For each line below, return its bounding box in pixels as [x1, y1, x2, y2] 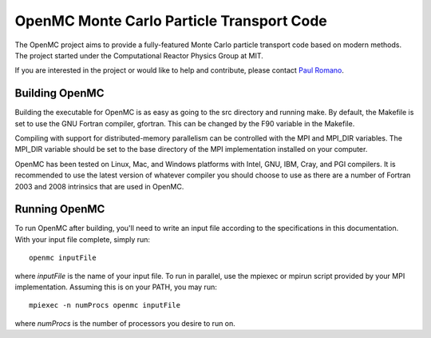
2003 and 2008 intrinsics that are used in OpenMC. [14, 181, 184, 191]
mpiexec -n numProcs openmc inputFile [29, 300, 181, 310]
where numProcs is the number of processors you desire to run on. [14, 318, 235, 328]
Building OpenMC [14, 86, 105, 100]
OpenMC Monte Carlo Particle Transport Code [14, 12, 327, 30]
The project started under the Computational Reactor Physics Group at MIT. [14, 50, 263, 60]
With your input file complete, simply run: [14, 234, 151, 244]
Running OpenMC [14, 202, 105, 216]
